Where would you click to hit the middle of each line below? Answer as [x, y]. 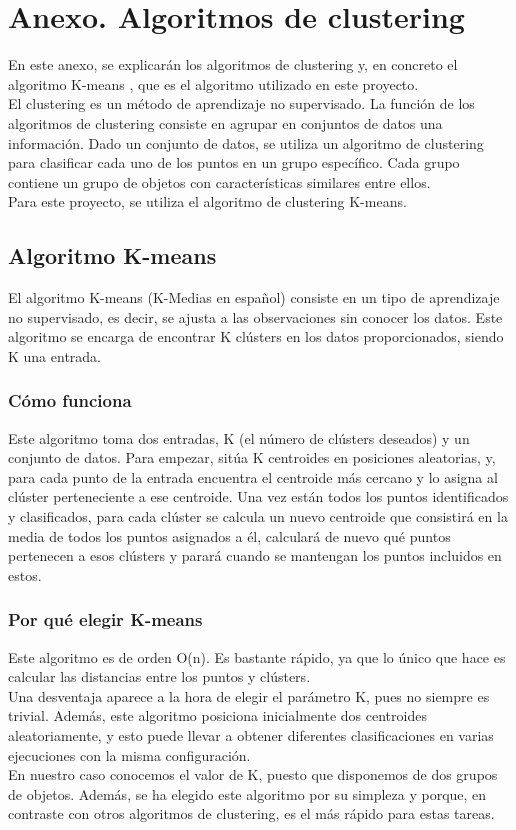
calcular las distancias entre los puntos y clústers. [159, 676]
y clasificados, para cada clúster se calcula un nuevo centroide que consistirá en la [258, 516]
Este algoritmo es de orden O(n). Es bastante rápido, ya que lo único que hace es [257, 656]
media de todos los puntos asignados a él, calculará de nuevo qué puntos [229, 535]
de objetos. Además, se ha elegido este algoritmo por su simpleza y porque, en [247, 793]
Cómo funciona [70, 400]
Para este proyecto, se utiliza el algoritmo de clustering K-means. [207, 201]
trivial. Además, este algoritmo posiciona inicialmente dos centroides [217, 715]
